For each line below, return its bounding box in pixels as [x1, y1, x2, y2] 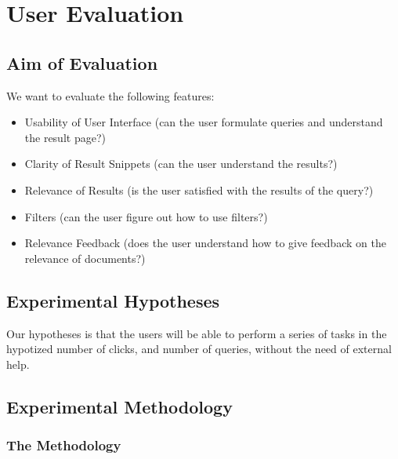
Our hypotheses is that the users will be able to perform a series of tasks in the [6, 325, 387, 341]
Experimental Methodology [6, 394, 233, 418]
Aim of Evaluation [6, 50, 158, 75]
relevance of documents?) [24, 250, 146, 266]
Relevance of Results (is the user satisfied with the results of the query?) [24, 181, 374, 198]
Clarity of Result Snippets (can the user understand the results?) [24, 155, 338, 172]
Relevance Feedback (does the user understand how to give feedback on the [24, 235, 386, 251]
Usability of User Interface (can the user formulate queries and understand [24, 114, 383, 130]
